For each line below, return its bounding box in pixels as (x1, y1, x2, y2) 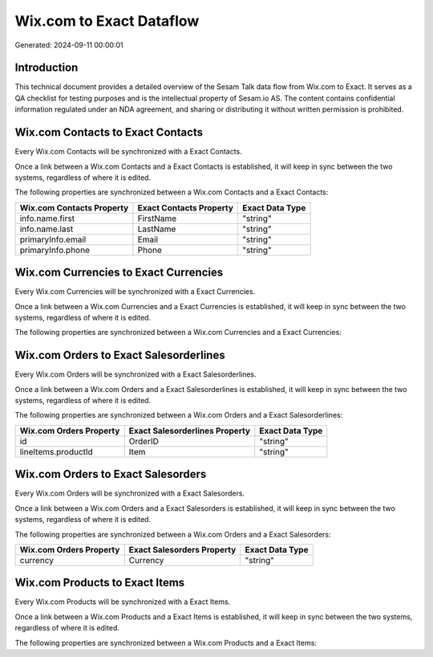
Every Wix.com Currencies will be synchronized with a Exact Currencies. (14, 287, 256, 296)
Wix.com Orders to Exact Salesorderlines (14, 349, 225, 362)
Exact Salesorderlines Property (128, 425, 251, 436)
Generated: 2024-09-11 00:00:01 (14, 40, 123, 50)
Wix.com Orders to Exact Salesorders (14, 467, 207, 481)
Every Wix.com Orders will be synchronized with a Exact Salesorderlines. (14, 369, 257, 379)
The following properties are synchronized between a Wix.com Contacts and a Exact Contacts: (14, 187, 329, 197)
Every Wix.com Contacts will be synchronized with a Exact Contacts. (14, 147, 242, 157)
